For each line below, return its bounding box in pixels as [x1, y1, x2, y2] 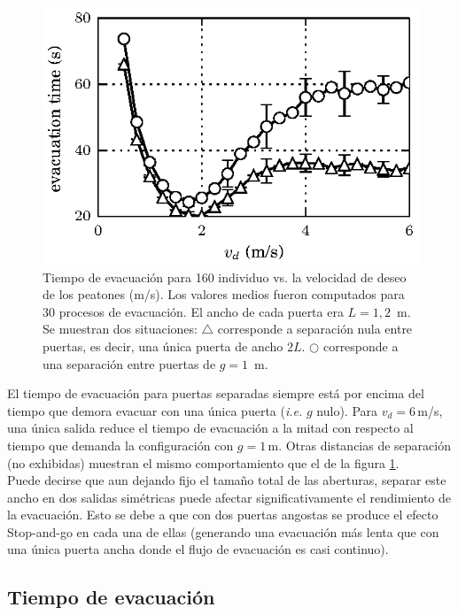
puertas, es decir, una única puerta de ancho [43, 336, 283, 355]
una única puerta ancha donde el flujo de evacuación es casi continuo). [7, 540, 389, 558]
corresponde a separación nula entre [217, 319, 413, 338]
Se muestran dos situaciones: [43, 319, 198, 338]
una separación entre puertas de [43, 354, 216, 373]
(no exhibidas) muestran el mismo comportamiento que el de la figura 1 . [7, 453, 400, 472]
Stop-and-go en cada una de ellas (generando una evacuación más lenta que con [7, 522, 439, 541]
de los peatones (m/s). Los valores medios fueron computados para [43, 285, 405, 304]
